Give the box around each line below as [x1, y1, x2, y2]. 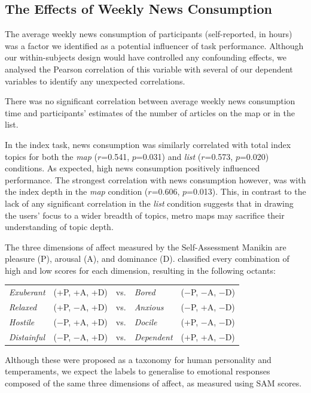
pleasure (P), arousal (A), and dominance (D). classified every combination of [5, 252, 289, 265]
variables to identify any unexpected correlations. [5, 74, 185, 87]
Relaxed [9, 301, 37, 313]
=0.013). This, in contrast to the [187, 185, 306, 198]
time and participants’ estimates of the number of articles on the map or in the [5, 106, 295, 119]
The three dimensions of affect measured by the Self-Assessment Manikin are [5, 240, 286, 253]
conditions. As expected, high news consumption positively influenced [5, 162, 260, 174]
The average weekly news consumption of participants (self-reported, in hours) [5, 28, 292, 40]
